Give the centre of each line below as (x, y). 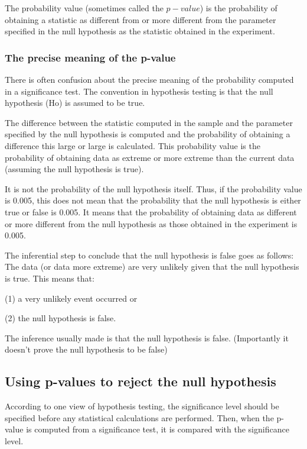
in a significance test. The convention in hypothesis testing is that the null (139, 91)
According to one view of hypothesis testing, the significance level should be (142, 406)
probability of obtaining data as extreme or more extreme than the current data (150, 157)
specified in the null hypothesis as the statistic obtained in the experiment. (140, 31)
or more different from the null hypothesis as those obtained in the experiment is (151, 223)
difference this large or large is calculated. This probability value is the (133, 145)
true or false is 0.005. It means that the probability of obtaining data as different (151, 211)
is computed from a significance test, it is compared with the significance (158, 429)
